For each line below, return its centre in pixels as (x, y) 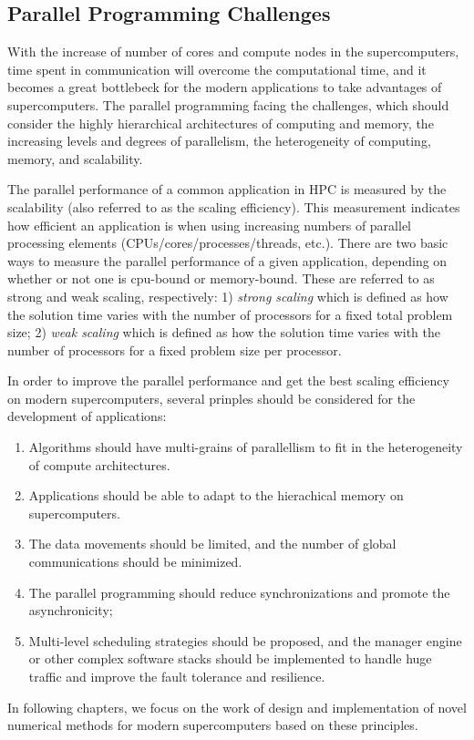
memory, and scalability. (75, 158)
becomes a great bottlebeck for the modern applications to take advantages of (225, 87)
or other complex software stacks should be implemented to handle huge (230, 658)
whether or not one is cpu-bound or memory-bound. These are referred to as (221, 278)
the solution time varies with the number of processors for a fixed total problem (230, 314)
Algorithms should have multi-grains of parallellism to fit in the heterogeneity (246, 447)
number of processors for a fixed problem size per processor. (175, 349)
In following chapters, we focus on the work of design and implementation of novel (237, 707)
